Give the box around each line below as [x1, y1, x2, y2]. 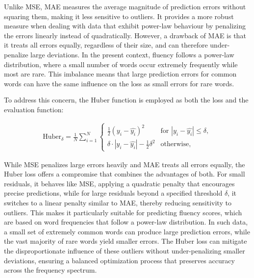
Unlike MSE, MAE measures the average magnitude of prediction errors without [4, 1, 246, 11]
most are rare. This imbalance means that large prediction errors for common [4, 69, 237, 79]
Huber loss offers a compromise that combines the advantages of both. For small [4, 169, 245, 179]
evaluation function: [4, 104, 64, 114]
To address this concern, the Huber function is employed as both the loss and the [4, 95, 249, 105]
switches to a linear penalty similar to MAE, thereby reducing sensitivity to [4, 198, 231, 207]
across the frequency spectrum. [4, 265, 97, 275]
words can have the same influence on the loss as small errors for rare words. [4, 78, 234, 88]
